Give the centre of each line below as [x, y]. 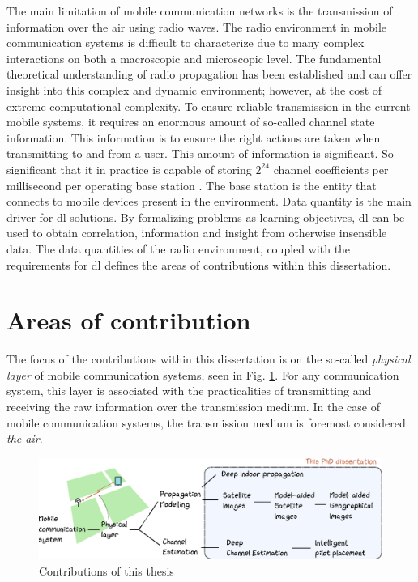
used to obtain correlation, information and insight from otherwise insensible [197, 233]
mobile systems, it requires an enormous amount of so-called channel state [191, 122]
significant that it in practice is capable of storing [129, 169]
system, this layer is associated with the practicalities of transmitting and [189, 391]
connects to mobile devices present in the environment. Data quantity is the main [209, 201]
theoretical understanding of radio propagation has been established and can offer [209, 74]
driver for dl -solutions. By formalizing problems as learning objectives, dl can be [206, 217]
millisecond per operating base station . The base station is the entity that [192, 185]
